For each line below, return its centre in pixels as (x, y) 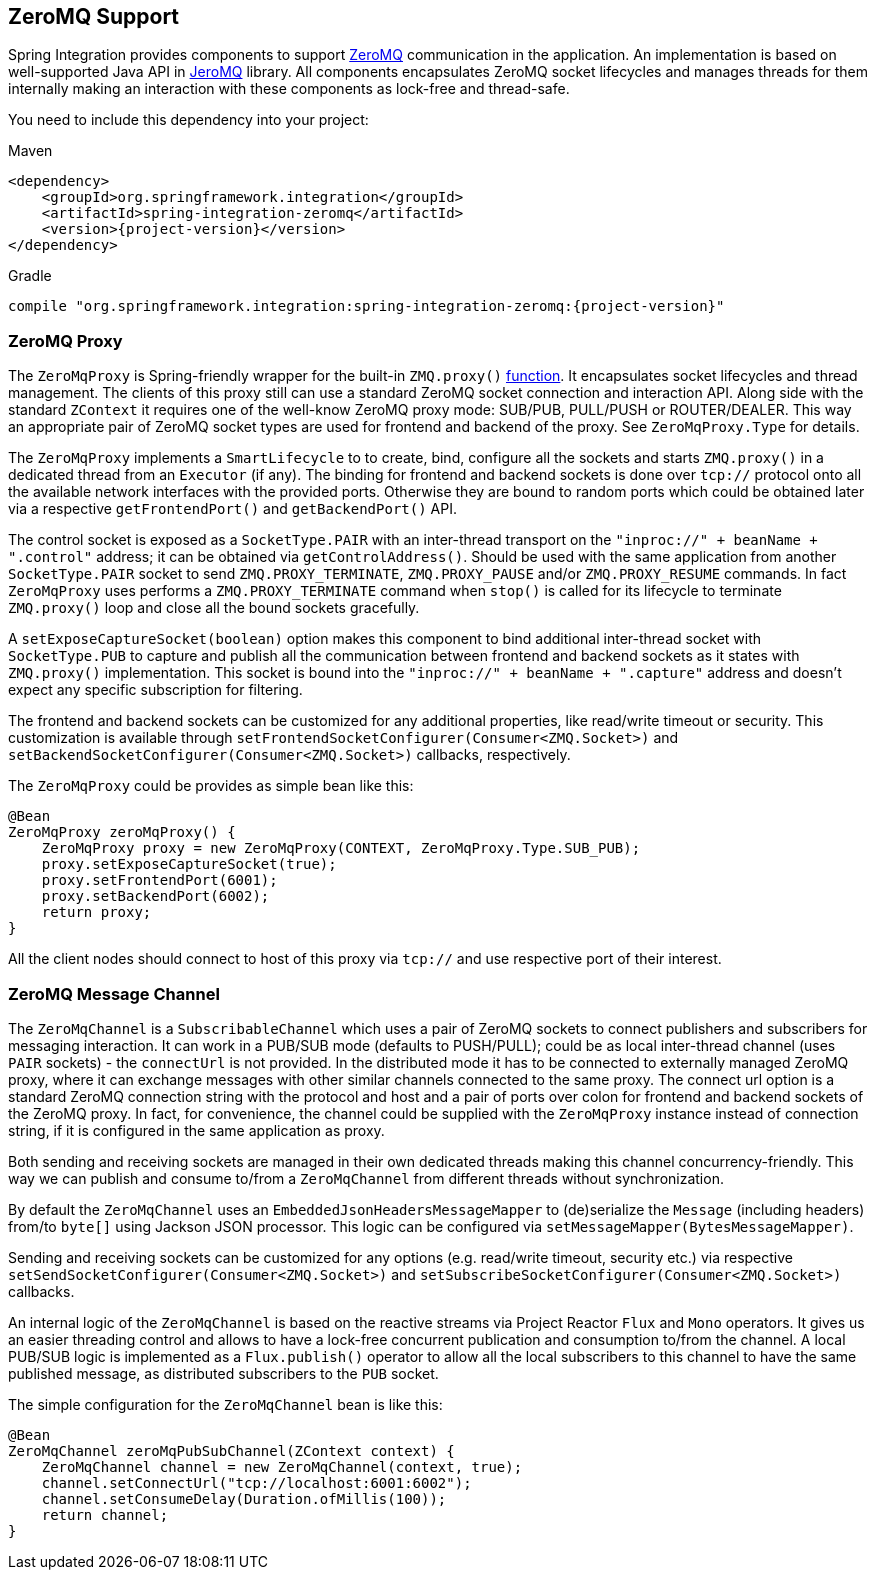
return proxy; (96, 912)
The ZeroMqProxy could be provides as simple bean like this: (211, 786)
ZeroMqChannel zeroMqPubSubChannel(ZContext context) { (231, 1450)
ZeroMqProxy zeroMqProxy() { (122, 832)
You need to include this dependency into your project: (188, 120)
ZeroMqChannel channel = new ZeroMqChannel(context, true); (282, 1466)
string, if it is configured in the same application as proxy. (196, 1130)
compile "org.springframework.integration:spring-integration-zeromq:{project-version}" (366, 306)
